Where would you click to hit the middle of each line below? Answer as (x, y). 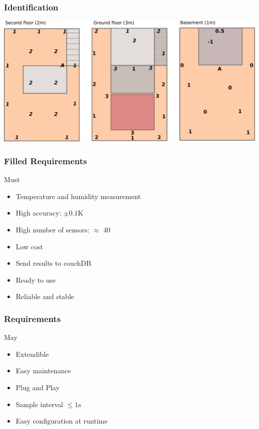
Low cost (29, 246)
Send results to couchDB (53, 263)
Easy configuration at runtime (62, 421)
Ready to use (36, 279)
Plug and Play (38, 387)
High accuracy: (38, 213)
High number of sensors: (53, 229)
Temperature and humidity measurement (78, 196)
